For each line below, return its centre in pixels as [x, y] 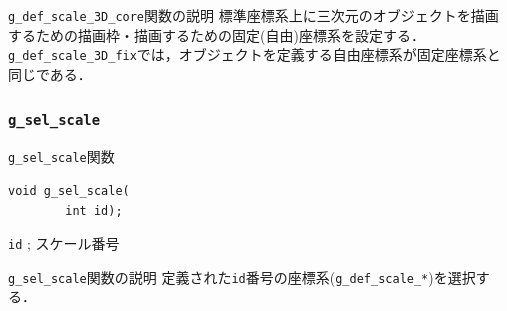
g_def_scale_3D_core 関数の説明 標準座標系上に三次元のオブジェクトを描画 [253, 15]
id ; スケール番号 [64, 243]
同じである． [50, 73]
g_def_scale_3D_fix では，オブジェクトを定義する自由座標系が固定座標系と [254, 54]
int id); [94, 210]
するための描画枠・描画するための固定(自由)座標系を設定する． [216, 34]
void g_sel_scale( [69, 190]
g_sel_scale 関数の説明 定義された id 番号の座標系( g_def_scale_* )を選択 [242, 276]
